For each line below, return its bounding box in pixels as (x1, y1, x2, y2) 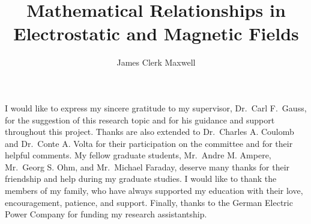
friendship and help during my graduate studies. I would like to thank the (5, 172, 277, 185)
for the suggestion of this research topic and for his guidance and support (5, 113, 275, 126)
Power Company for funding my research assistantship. (5, 208, 207, 220)
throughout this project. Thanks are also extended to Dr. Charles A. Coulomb (5, 125, 294, 138)
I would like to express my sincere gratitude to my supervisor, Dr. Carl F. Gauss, (5, 101, 307, 114)
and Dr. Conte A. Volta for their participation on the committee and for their (5, 137, 293, 149)
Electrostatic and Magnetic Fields (13, 21, 299, 46)
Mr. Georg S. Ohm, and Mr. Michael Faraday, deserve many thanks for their (5, 160, 290, 173)
